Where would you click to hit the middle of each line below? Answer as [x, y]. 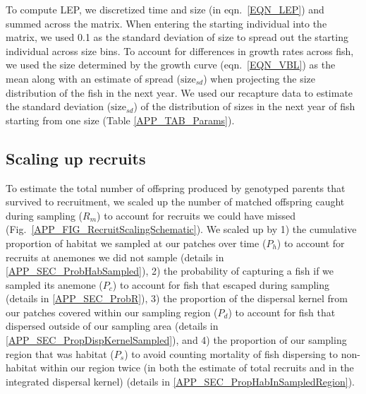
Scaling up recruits [76, 158]
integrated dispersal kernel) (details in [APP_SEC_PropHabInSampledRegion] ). [180, 381]
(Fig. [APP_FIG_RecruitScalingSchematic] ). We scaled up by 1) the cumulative [181, 229]
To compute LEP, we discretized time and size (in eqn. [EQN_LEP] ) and [165, 9]
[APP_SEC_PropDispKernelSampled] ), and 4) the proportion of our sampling [176, 340]
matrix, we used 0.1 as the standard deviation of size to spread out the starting [177, 37]
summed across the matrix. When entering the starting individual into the [166, 23]
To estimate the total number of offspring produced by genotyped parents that [176, 187]
